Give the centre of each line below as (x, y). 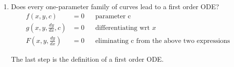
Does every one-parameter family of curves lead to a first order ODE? (115, 6)
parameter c (113, 16)
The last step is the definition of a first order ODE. (87, 59)
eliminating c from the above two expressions (162, 41)
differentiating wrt (123, 28)
